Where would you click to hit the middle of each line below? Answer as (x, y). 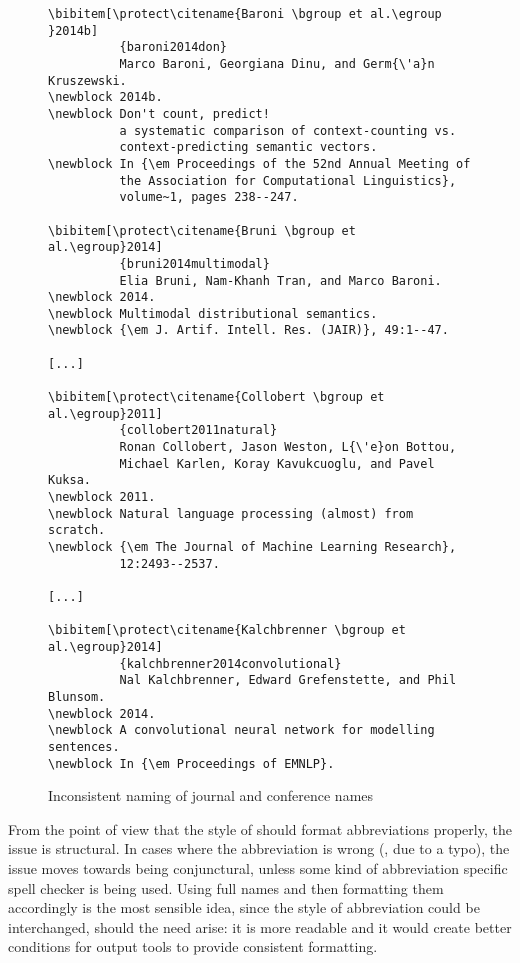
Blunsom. (77, 696)
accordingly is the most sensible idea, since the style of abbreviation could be (244, 907)
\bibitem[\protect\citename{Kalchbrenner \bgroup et (227, 630)
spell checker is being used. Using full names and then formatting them (226, 887)
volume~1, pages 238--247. (209, 197)
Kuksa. (69, 480)
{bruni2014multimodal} (194, 263)
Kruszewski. (87, 80)
